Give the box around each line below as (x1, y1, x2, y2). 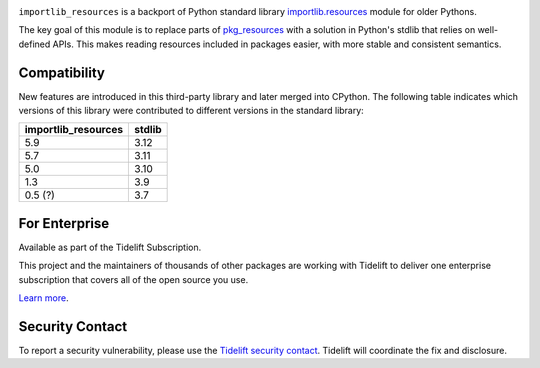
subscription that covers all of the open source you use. (18, 273, 249, 285)
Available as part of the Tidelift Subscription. (18, 241, 202, 253)
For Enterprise (18, 215, 110, 232)
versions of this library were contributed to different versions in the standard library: (18, 105, 364, 117)
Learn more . (18, 292, 69, 304)
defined (18, 38, 51, 50)
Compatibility (18, 64, 105, 81)
